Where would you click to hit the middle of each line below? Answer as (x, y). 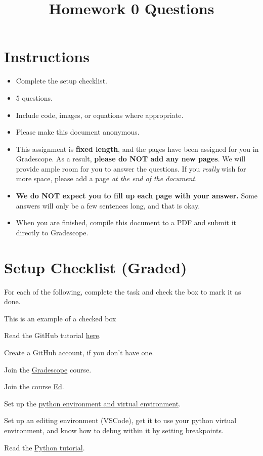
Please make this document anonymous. (78, 132)
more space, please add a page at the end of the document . (106, 178)
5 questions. (34, 97)
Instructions (47, 56)
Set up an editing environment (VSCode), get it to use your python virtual (120, 420)
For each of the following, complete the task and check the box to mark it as (123, 291)
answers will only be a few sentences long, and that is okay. (108, 205)
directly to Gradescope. (52, 232)
